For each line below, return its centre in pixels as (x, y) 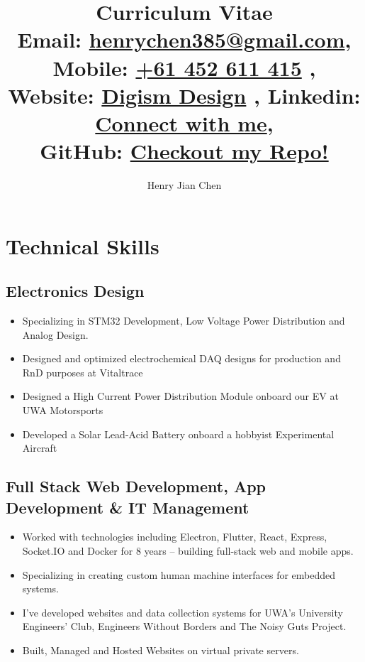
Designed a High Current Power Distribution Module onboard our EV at (180, 396)
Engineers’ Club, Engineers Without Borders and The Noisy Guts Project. (184, 626)
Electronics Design (75, 291)
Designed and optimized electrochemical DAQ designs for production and (181, 358)
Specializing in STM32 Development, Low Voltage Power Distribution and (184, 321)
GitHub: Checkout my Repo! (184, 151)
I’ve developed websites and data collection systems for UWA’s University (182, 612)
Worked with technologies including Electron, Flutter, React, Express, (175, 537)
